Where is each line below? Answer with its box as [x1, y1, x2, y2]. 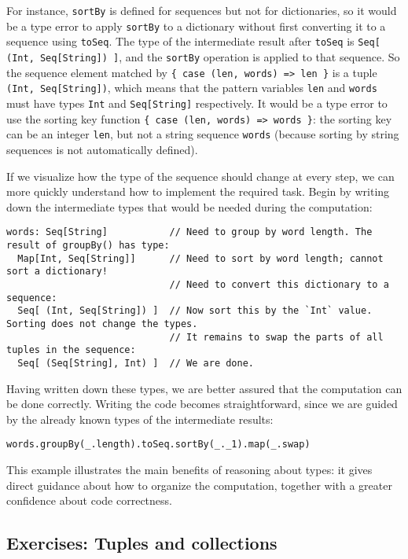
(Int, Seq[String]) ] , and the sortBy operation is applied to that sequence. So [6, 48, 400, 64]
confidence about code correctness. [6, 492, 172, 509]
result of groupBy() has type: [6, 239, 170, 251]
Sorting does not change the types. [6, 318, 198, 329]
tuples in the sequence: [6, 344, 136, 356]
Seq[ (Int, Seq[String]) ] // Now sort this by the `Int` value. [17, 305, 373, 317]
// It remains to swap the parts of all [169, 331, 384, 343]
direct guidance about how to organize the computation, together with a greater [6, 476, 392, 493]
